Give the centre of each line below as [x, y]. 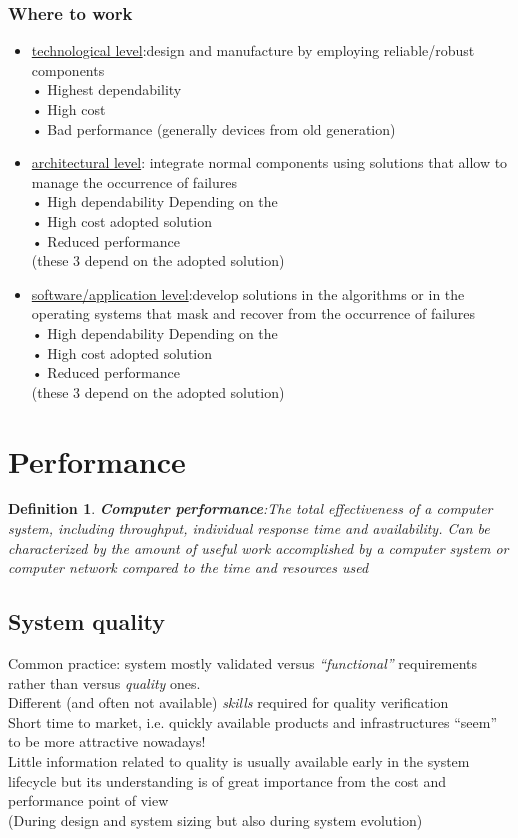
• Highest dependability [106, 89]
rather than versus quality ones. [104, 682]
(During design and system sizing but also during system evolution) [215, 819]
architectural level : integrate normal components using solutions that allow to [269, 162]
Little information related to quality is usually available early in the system [239, 760]
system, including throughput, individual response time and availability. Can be [249, 528]
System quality [87, 621]
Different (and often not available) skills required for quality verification [228, 702]
